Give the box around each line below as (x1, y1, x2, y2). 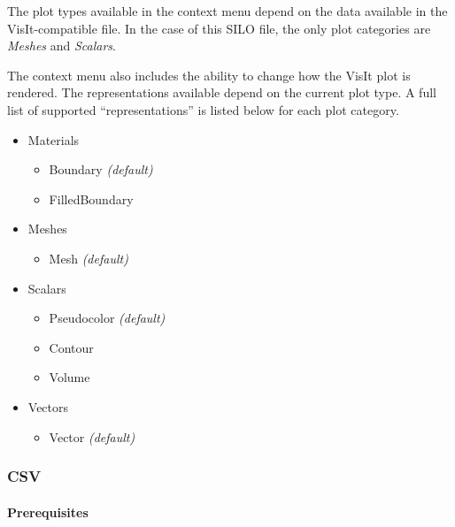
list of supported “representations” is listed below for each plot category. (7, 100, 399, 118)
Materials (27, 130, 80, 149)
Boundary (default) (49, 160, 153, 179)
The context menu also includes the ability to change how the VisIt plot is (7, 65, 411, 84)
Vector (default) (49, 427, 135, 446)
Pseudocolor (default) (49, 309, 166, 327)
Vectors (27, 397, 69, 416)
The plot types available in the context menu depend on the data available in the (7, 2, 448, 19)
